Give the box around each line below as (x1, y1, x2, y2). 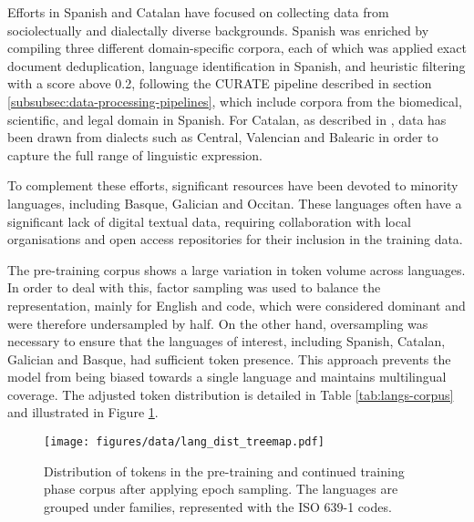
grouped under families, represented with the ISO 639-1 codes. (44, 496, 392, 516)
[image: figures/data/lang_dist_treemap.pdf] (44, 435, 325, 449)
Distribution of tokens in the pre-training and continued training (44, 461, 405, 480)
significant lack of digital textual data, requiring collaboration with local (7, 211, 411, 230)
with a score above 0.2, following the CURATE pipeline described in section (7, 74, 432, 93)
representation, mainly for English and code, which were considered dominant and (7, 295, 466, 314)
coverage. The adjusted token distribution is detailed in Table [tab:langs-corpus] (7, 384, 454, 404)
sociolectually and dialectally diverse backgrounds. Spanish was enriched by (7, 20, 429, 39)
